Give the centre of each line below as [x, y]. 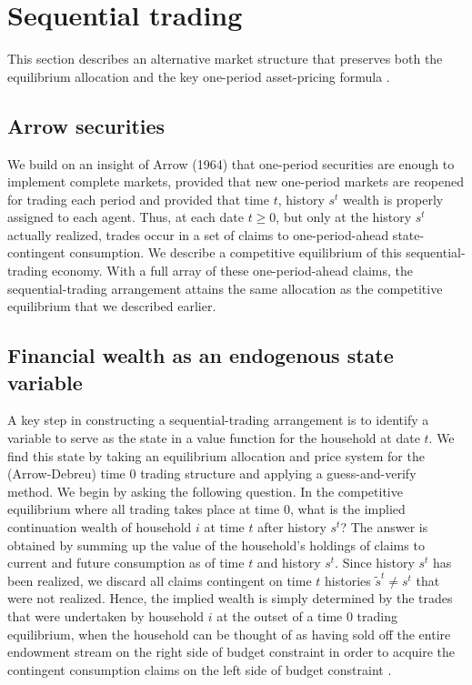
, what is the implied [347, 509]
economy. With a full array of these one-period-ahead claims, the [232, 271]
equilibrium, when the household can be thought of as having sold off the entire [229, 634]
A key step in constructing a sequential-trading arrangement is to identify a [218, 420]
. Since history [375, 563]
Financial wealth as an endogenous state [201, 355]
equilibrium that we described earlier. [112, 306]
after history [292, 527]
